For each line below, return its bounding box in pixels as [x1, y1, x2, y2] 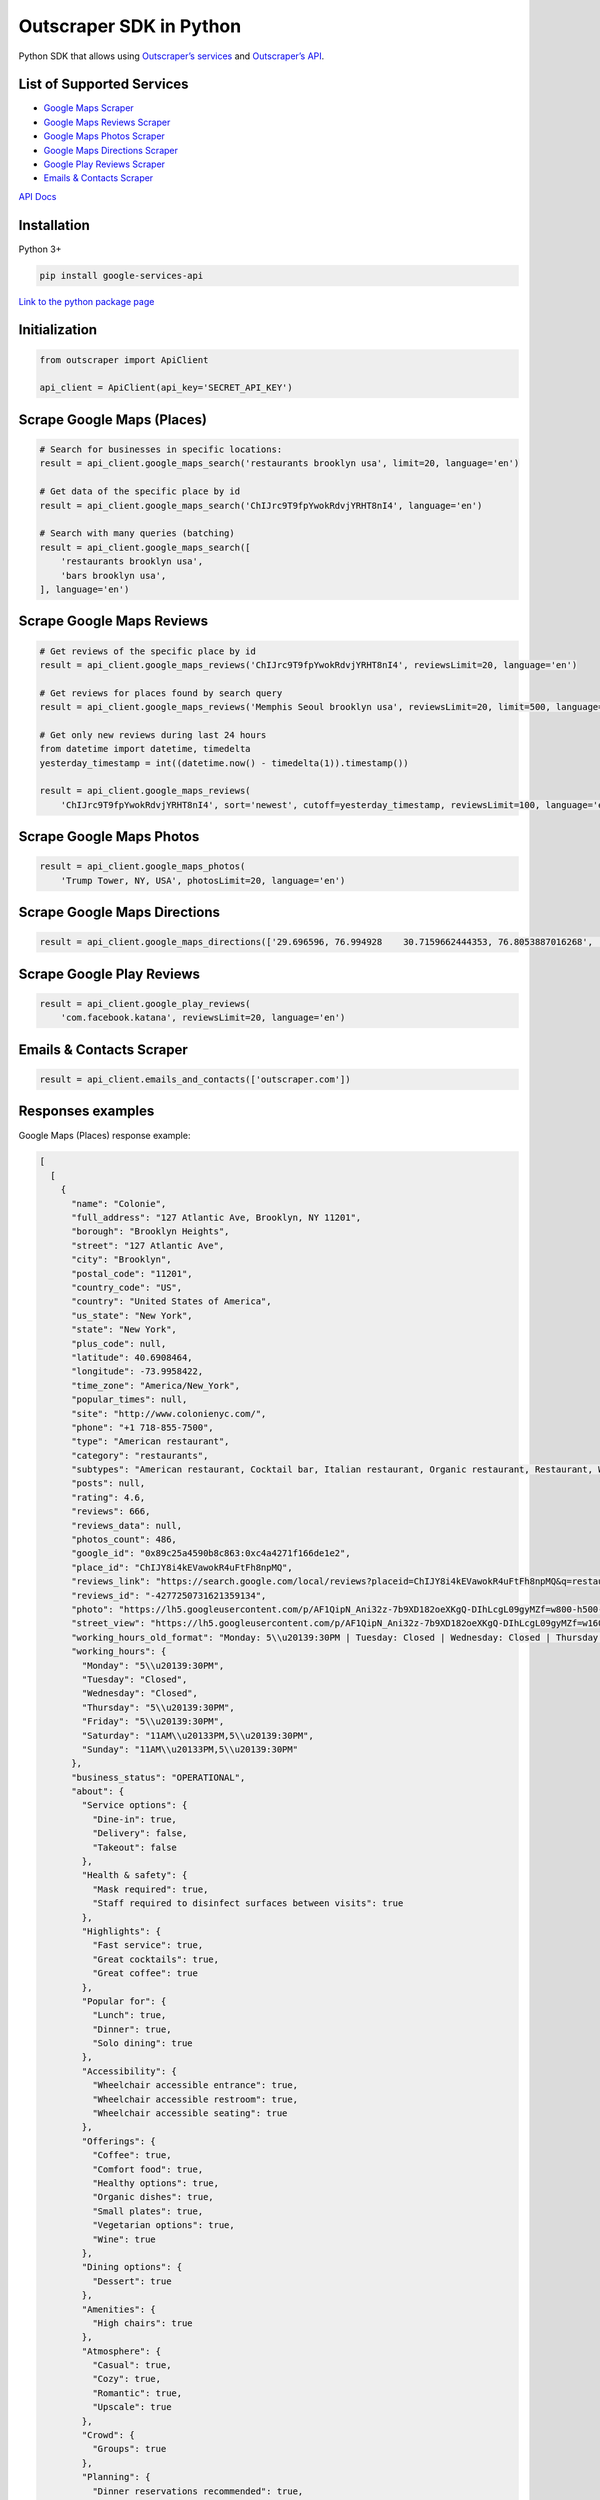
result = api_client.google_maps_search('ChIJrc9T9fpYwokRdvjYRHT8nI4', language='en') [39, 500, 483, 511]
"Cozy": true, [91, 2373, 162, 2385]
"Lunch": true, [91, 2010, 167, 2021]
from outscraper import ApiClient [39, 354, 209, 365]
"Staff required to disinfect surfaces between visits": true [91, 1898, 404, 1909]
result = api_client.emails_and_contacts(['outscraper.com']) [39, 1074, 351, 1085]
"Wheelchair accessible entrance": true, [91, 2080, 299, 2091]
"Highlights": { [81, 1925, 162, 1937]
